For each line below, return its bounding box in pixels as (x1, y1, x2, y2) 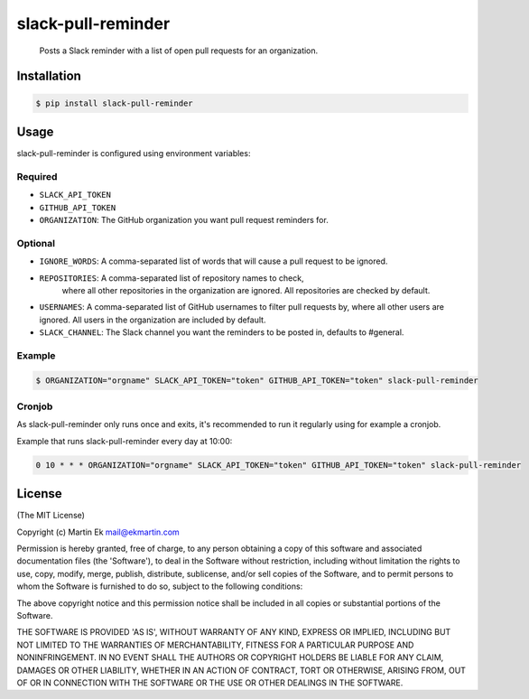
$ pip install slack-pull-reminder (35, 98, 193, 108)
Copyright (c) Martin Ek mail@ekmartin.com (16, 527, 180, 537)
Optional (16, 237, 56, 249)
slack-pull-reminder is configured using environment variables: (16, 148, 251, 159)
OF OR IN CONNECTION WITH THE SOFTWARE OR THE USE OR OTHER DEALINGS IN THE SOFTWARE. (16, 677, 404, 688)
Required (16, 170, 58, 182)
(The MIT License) (16, 510, 86, 521)
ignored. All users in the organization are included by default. (39, 314, 266, 325)
